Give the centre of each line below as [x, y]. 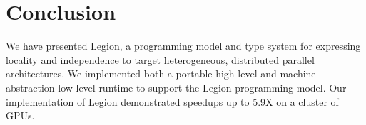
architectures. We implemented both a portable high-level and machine [161, 74]
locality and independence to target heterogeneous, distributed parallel [160, 59]
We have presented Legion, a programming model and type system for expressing [183, 46]
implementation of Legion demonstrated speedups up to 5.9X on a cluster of [172, 101]
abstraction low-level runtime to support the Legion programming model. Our [176, 87]
